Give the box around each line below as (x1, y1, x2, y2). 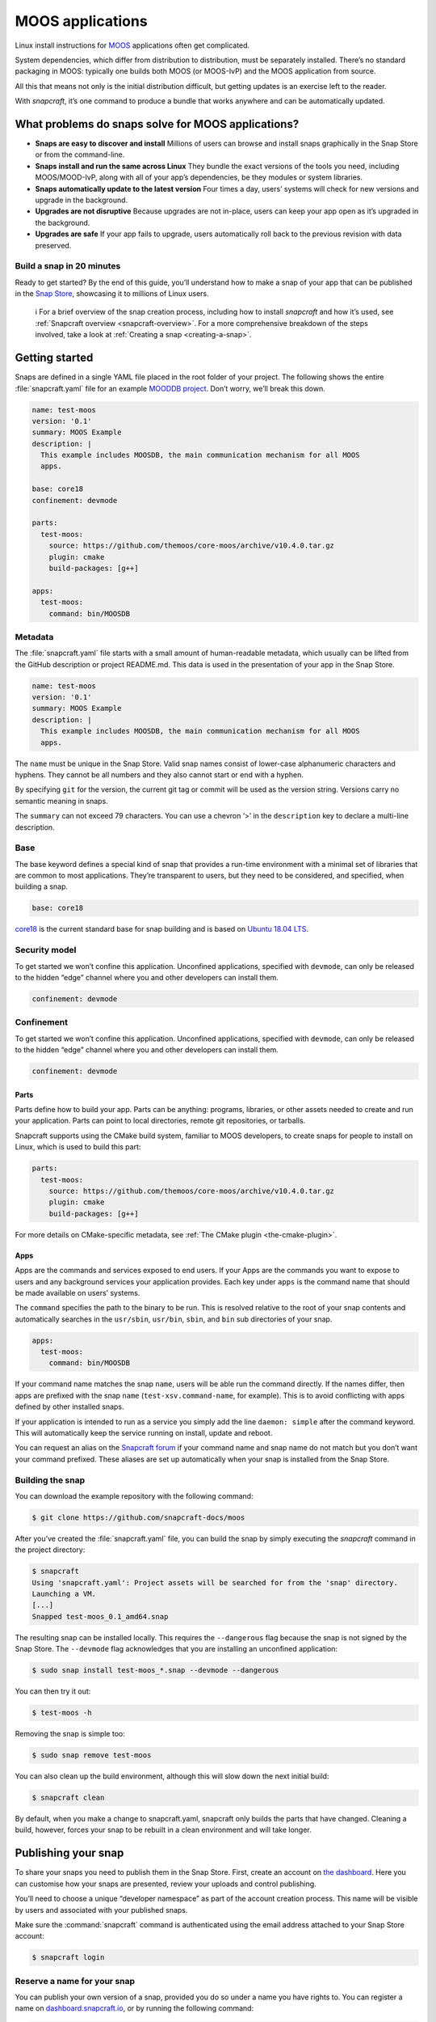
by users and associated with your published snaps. (15, 1905, 188, 1914)
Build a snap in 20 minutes (15, 260, 121, 272)
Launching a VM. (31, 1589, 97, 1599)
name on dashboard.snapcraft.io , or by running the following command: (15, 2003, 254, 2013)
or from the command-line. (35, 150, 125, 159)
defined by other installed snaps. (15, 1402, 124, 1411)
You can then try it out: (15, 1686, 91, 1696)
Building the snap (15, 1474, 86, 1486)
